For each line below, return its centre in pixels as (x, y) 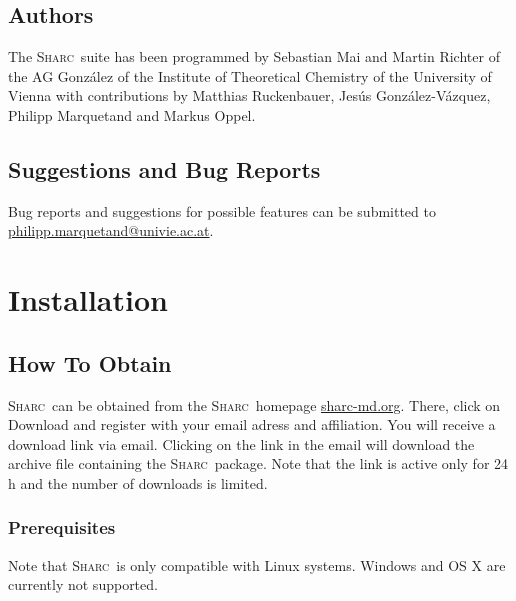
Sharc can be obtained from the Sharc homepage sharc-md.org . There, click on (254, 404)
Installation (88, 299)
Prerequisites (62, 527)
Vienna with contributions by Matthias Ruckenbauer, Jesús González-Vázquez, (249, 95)
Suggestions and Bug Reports (164, 168)
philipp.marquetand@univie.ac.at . (111, 230)
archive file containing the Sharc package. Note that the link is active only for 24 (258, 463)
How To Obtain (90, 362)
